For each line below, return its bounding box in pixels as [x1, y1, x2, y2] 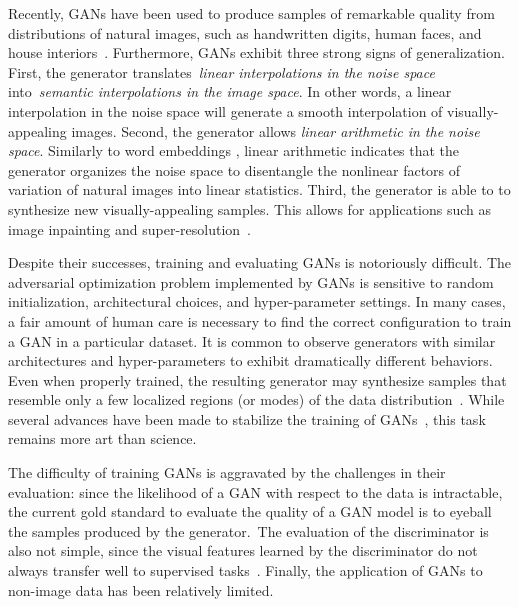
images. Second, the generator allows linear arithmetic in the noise [71, 120, 480, 141]
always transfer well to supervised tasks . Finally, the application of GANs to [8, 560, 483, 581]
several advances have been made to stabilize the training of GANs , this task [8, 408, 486, 429]
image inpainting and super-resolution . [8, 218, 251, 239]
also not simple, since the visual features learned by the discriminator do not [8, 540, 478, 561]
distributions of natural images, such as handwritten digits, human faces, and [8, 22, 482, 43]
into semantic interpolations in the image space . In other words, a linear [8, 81, 452, 102]
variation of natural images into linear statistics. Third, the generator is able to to [8, 179, 511, 200]
